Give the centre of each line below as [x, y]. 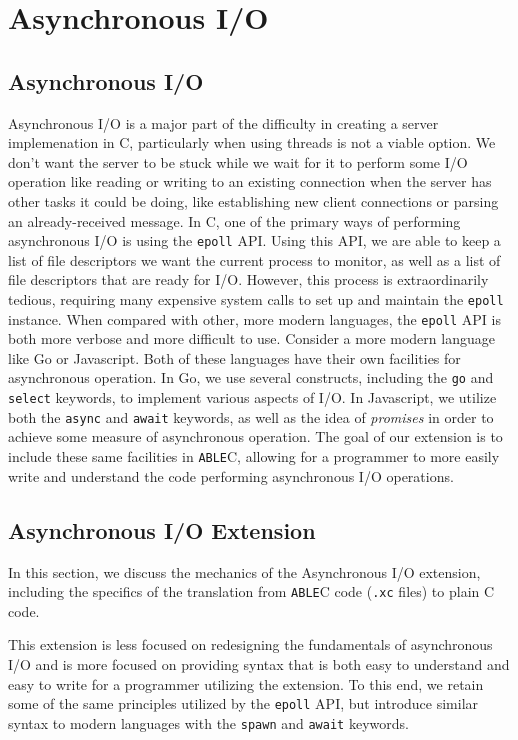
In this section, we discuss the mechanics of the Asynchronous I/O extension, [244, 571]
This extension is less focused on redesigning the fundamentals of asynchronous [250, 644]
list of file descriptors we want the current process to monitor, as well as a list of [254, 259]
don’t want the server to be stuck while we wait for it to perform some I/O [238, 161]
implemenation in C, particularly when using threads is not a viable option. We [252, 142]
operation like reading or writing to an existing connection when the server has [250, 181]
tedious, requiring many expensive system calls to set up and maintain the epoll [256, 298]
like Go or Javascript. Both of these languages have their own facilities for [234, 357]
